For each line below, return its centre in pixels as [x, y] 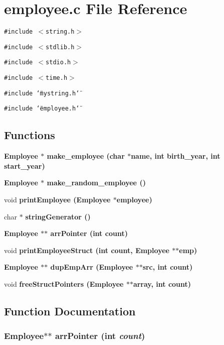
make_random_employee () [96, 183]
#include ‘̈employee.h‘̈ [42, 109]
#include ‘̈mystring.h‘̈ [42, 93]
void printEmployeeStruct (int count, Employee [87, 250]
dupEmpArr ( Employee [92, 267]
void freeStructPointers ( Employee [64, 284]
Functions [30, 135]
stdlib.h [60, 47]
